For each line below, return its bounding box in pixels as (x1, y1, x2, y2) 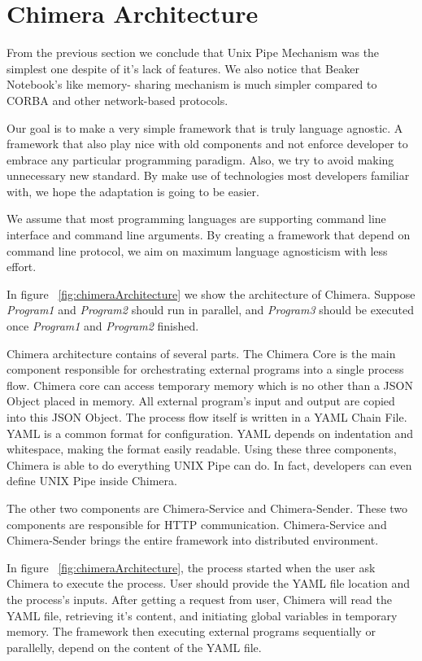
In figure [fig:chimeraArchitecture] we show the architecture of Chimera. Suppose (7, 285, 415, 302)
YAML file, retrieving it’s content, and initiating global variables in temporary (7, 606, 398, 624)
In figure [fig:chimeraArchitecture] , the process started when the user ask (7, 558, 376, 576)
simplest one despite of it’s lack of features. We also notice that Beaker (7, 59, 359, 77)
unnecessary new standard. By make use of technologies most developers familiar (7, 167, 410, 184)
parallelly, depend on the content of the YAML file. (7, 638, 262, 655)
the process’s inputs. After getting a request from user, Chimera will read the (7, 590, 392, 607)
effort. (7, 258, 37, 275)
